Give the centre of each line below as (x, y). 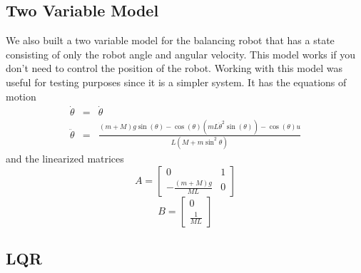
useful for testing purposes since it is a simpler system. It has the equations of (176, 82)
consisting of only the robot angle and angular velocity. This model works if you (181, 54)
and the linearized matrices (65, 159)
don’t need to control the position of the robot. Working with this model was (174, 68)
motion (21, 96)
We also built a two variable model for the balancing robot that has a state (170, 40)
